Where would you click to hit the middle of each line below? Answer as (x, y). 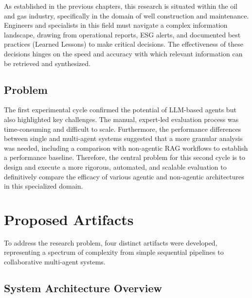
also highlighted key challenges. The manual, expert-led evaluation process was (121, 119)
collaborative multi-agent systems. (55, 262)
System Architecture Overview (83, 288)
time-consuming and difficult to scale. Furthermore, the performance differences (123, 129)
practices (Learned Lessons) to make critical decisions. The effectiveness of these (124, 44)
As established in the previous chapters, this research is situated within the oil (121, 6)
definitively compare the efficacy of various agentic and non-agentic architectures (124, 176)
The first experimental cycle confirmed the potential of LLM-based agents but (120, 110)
